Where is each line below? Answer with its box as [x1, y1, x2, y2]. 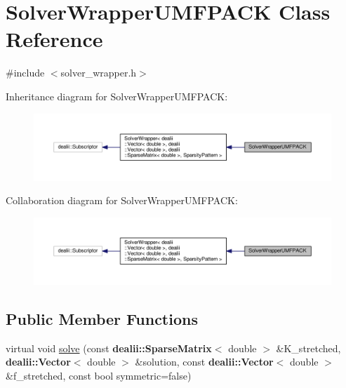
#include [6, 65, 45, 80]
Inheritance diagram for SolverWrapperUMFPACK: [6, 88, 228, 103]
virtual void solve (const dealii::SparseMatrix [6, 340, 212, 355]
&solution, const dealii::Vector [135, 354, 274, 369]
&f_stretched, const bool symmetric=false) [6, 368, 192, 382]
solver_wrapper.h [60, 65, 137, 80]
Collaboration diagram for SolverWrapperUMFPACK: [6, 193, 238, 208]
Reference [6, 25, 103, 53]
